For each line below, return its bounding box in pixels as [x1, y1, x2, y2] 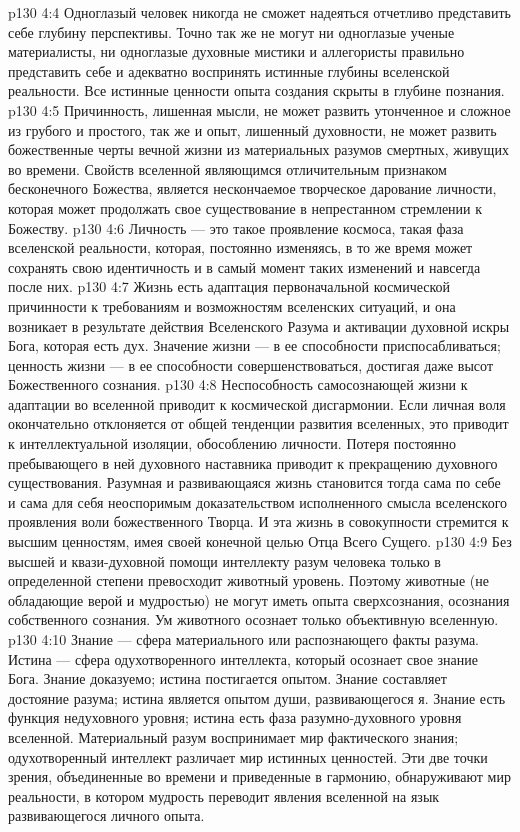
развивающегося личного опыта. [8, 805, 205, 826]
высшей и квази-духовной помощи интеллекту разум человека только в [8, 550, 441, 571]
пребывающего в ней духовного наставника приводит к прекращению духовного [8, 452, 498, 473]
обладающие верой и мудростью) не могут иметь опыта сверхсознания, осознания [8, 589, 510, 610]
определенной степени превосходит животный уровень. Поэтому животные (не [8, 570, 490, 591]
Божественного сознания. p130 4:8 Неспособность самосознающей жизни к [8, 374, 468, 395]
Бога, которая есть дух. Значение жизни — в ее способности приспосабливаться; [8, 335, 501, 356]
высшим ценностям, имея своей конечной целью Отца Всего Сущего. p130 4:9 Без [8, 531, 512, 552]
